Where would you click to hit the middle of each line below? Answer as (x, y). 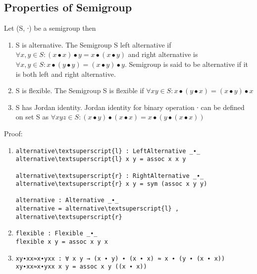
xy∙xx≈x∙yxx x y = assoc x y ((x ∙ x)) (81, 267)
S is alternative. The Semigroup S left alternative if (93, 44)
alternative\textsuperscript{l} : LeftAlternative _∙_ (108, 151)
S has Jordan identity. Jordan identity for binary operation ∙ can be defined (130, 107)
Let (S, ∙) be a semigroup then (50, 28)
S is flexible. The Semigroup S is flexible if (80, 90)
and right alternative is (163, 54)
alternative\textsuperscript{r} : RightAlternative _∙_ (110, 176)
